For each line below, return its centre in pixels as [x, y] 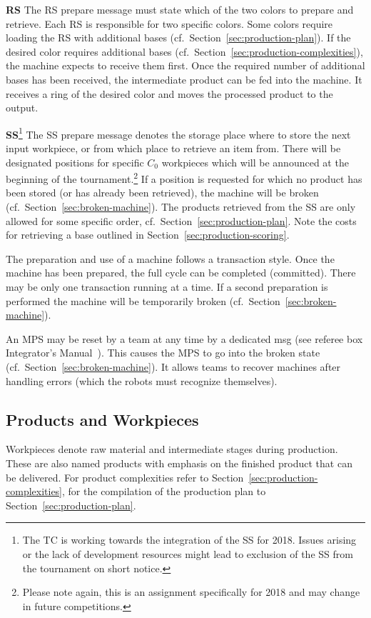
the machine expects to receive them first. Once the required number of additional [185, 65]
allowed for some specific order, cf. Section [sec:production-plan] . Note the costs [181, 220]
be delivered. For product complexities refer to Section [125, 477]
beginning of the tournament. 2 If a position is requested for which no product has [184, 178]
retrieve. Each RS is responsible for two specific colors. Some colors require [169, 23]
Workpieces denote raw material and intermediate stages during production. [172, 449]
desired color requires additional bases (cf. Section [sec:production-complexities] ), [184, 51]
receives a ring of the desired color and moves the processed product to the [169, 93]
